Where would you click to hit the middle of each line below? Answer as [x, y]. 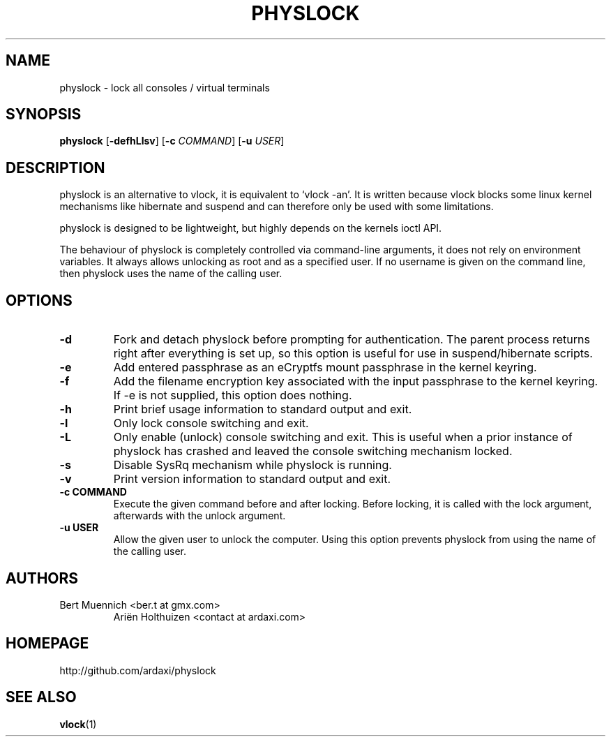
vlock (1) [78, 724]
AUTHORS [42, 578]
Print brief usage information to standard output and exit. [263, 409]
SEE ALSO [41, 697]
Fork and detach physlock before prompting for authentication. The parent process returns [352, 340]
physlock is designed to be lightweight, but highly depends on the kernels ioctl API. [251, 228]
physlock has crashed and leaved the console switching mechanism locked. [313, 451]
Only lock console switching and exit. [211, 423]
